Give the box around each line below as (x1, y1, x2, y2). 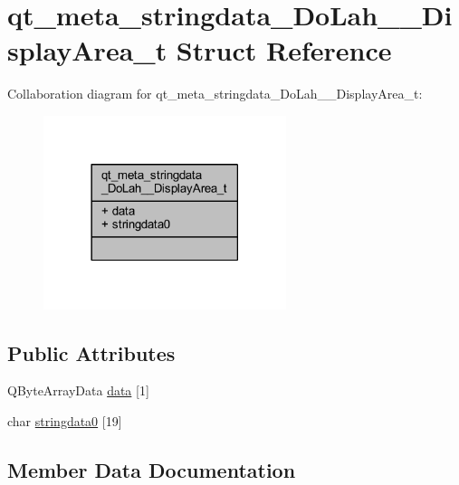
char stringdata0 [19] (7, 411, 122, 430)
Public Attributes (7, 338, 176, 366)
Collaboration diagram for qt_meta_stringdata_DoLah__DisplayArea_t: (7, 84, 423, 103)
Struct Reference (176, 32, 392, 69)
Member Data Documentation (7, 455, 296, 483)
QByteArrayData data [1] (7, 381, 149, 400)
